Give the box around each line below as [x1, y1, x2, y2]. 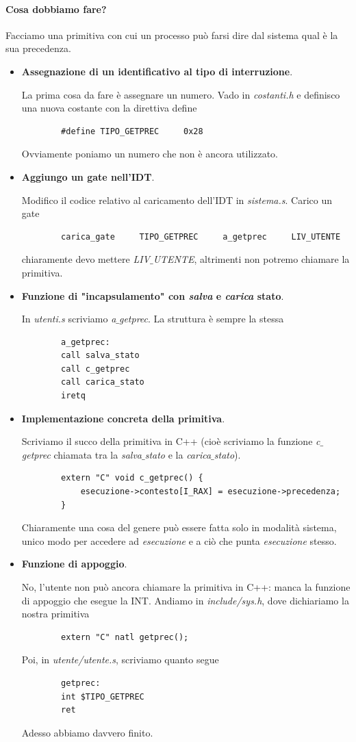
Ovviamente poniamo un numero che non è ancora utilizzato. [21, 146, 278, 161]
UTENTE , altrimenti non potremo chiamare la [153, 252, 350, 266]
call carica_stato [61, 377, 144, 387]
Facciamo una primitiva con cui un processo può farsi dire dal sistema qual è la [5, 27, 338, 42]
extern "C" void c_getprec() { [61, 473, 203, 483]
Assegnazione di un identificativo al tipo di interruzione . [21, 64, 293, 78]
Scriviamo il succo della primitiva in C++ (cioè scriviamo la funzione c [21, 434, 320, 448]
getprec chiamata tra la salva [21, 447, 142, 461]
